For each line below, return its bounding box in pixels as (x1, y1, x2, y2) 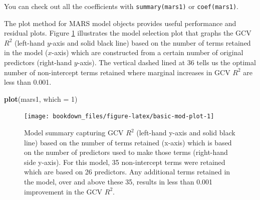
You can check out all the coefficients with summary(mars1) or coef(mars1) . (4, 1, 239, 11)
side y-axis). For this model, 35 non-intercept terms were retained (24, 156, 225, 167)
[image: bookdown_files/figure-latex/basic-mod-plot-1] (24, 113, 214, 120)
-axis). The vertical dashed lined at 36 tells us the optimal (77, 57, 256, 68)
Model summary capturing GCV (24, 127, 124, 138)
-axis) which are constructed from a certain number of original (52, 47, 243, 58)
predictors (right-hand (4, 57, 72, 68)
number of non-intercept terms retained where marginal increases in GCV (4, 67, 230, 77)
